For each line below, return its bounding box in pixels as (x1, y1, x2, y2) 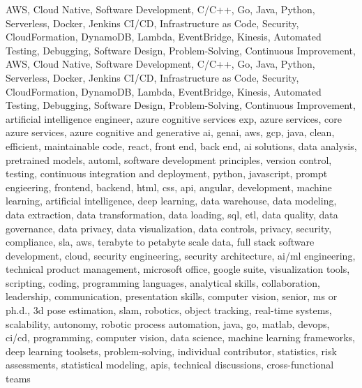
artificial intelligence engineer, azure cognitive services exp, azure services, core (6, 111, 342, 126)
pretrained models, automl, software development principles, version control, (6, 152, 332, 167)
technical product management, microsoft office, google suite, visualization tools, (6, 262, 350, 276)
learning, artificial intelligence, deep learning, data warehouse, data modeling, (6, 193, 337, 208)
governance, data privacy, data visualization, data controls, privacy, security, (6, 221, 332, 235)
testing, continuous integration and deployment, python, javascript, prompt (6, 166, 328, 181)
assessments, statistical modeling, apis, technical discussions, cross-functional (6, 357, 334, 372)
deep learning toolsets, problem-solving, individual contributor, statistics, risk (6, 343, 337, 358)
